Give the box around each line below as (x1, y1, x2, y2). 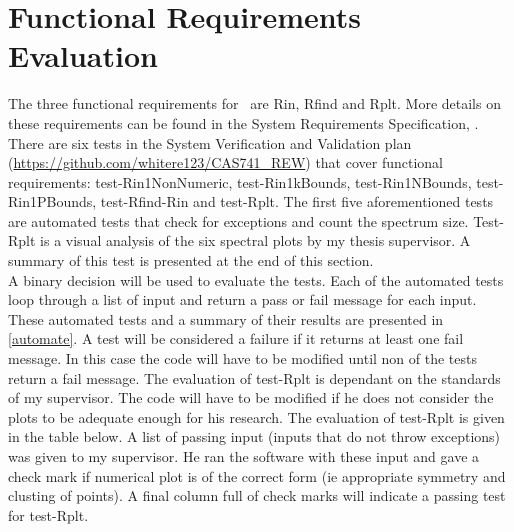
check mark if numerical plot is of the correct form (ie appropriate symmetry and (8, 465, 506, 486)
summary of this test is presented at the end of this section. (8, 250, 374, 271)
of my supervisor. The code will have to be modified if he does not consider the (8, 387, 494, 408)
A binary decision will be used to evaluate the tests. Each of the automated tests (8, 269, 504, 290)
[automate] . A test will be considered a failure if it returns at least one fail (8, 328, 464, 349)
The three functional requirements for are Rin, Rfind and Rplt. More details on (8, 93, 501, 114)
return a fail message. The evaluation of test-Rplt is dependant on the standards (8, 367, 501, 388)
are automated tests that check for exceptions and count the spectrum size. (8, 210, 469, 231)
